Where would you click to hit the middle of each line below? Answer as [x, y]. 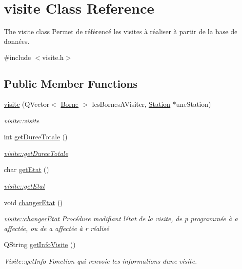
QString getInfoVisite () [40, 244]
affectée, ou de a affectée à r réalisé [57, 228]
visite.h [53, 57]
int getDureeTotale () [36, 137]
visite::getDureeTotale [36, 153]
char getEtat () [27, 169]
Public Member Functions [71, 84]
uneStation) [193, 104]
